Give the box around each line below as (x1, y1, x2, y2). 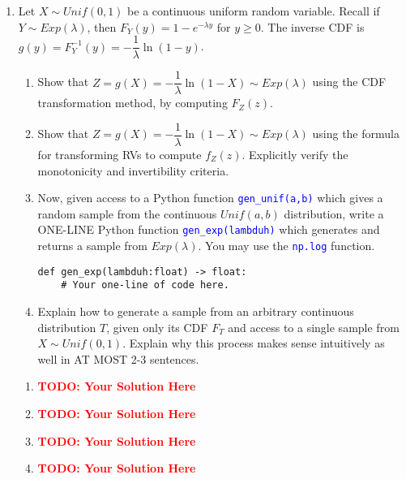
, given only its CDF (106, 318, 208, 335)
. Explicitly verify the (241, 145, 348, 162)
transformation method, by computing (37, 94, 228, 111)
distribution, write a (284, 205, 384, 222)
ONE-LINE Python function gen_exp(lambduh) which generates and (37, 221, 380, 238)
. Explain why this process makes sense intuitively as (122, 334, 385, 352)
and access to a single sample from (228, 318, 400, 335)
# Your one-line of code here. (61, 279, 229, 291)
